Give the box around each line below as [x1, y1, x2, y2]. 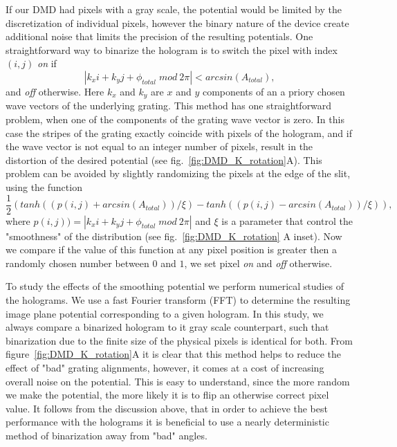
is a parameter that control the [221, 213, 353, 228]
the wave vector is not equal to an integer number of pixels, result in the [6, 139, 313, 154]
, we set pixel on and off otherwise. [184, 255, 333, 270]
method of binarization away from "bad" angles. [6, 428, 207, 442]
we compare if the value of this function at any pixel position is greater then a [6, 242, 338, 257]
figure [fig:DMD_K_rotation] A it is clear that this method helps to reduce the [6, 347, 341, 361]
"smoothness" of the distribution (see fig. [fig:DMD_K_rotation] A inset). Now [6, 228, 342, 243]
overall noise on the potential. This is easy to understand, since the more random [6, 374, 350, 388]
